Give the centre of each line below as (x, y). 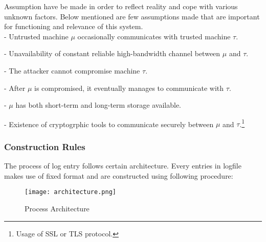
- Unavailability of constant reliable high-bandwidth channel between (112, 53)
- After (15, 88)
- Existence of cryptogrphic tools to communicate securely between (109, 124)
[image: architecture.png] (70, 192)
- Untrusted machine (36, 36)
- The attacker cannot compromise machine (72, 70)
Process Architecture (57, 209)
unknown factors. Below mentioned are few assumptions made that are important (132, 16)
